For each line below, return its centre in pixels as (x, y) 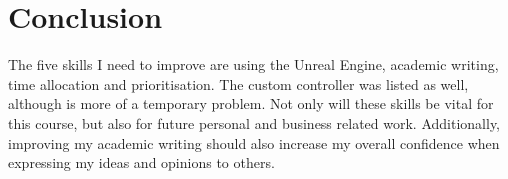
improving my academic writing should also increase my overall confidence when (254, 142)
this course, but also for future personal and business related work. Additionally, (254, 122)
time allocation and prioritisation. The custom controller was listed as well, (238, 83)
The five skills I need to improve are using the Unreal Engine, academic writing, (253, 64)
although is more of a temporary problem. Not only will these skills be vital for (251, 103)
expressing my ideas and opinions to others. (141, 162)
